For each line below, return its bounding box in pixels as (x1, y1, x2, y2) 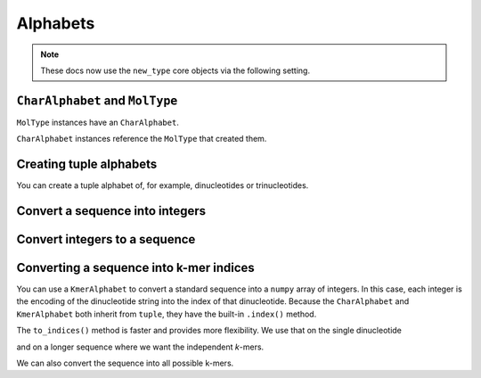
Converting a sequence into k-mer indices (16, 259, 256, 275)
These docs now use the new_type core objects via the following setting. (40, 65, 311, 76)
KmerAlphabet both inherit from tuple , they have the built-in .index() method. (16, 308, 317, 319)
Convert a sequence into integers (16, 203, 207, 218)
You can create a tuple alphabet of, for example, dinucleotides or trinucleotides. (16, 180, 309, 191)
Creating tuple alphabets (16, 157, 158, 172)
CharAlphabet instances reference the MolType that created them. (16, 134, 267, 144)
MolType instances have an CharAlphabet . (16, 117, 180, 127)
